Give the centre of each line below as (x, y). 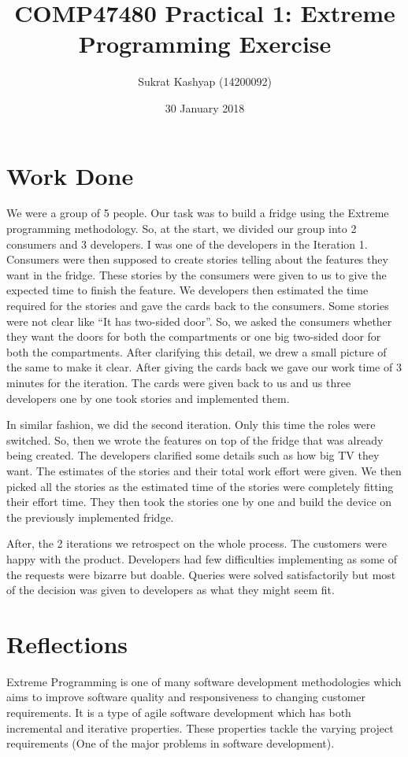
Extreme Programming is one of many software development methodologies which (204, 681)
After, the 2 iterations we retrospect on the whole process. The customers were (197, 543)
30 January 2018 (205, 107)
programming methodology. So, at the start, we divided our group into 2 (182, 229)
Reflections (67, 643)
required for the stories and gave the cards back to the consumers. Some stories (198, 305)
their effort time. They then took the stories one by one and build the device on (199, 502)
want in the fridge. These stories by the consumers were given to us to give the (197, 274)
